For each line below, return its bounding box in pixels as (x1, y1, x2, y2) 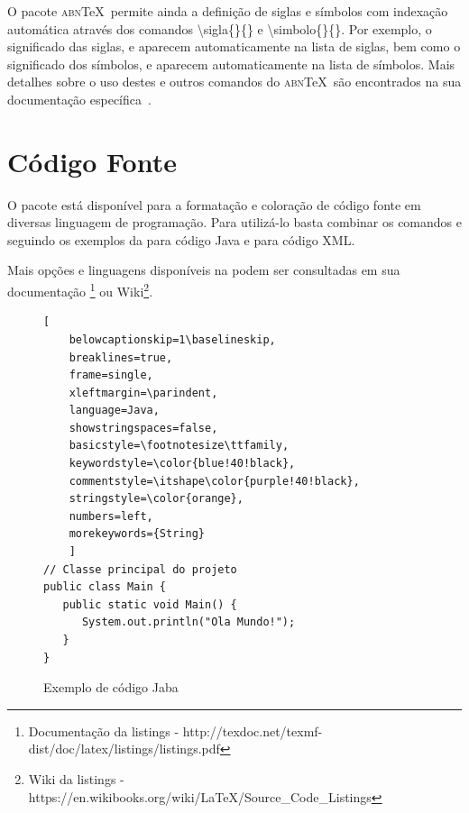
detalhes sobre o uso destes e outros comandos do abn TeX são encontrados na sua (7, 72, 462, 91)
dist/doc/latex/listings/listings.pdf (28, 739, 220, 758)
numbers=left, (69, 509, 153, 523)
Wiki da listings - (28, 769, 124, 788)
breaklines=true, (69, 351, 173, 364)
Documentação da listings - (28, 721, 179, 740)
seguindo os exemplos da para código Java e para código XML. (7, 230, 355, 249)
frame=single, (69, 369, 153, 382)
